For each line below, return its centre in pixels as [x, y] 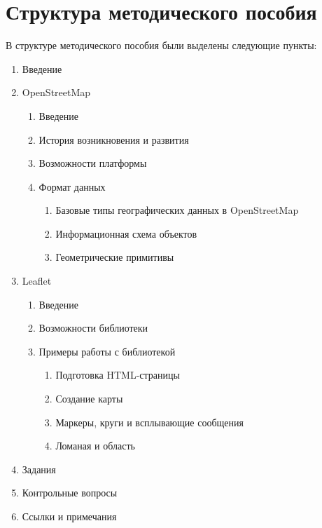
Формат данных [72, 186]
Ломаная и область [95, 446]
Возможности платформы [93, 163]
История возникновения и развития [114, 139]
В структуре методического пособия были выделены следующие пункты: [161, 45]
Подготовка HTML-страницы [118, 375]
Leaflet [37, 281]
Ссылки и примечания [69, 516]
